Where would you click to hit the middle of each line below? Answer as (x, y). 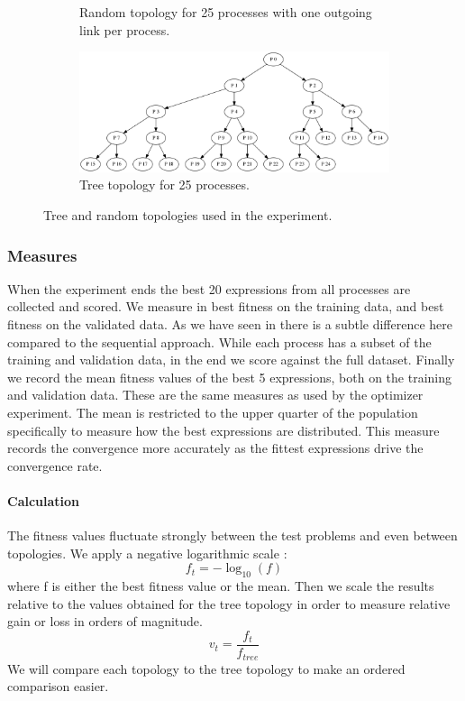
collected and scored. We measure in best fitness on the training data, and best (226, 306)
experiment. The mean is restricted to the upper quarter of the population (213, 413)
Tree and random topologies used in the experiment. (188, 215)
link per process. (125, 29)
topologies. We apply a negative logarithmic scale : (147, 553)
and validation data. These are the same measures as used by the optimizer (215, 395)
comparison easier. (58, 686)
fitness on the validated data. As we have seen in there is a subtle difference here (230, 324)
